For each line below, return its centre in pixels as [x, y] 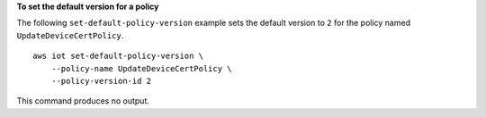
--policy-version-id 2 [101, 81]
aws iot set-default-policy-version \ [118, 56]
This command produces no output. [83, 101]
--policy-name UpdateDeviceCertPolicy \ [142, 68]
